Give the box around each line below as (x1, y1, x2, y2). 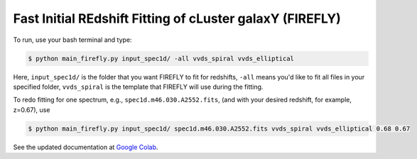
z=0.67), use (13, 105, 50, 114)
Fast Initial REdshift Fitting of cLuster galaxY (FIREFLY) (13, 11, 341, 26)
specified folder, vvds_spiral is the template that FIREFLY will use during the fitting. (13, 82, 264, 91)
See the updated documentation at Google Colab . (13, 143, 158, 151)
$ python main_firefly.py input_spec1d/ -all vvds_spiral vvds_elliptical (28, 54, 295, 62)
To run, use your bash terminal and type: (13, 35, 132, 44)
